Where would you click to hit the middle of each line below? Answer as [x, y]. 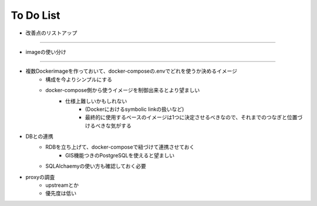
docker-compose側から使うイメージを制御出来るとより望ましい [123, 90]
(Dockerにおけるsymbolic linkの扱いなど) [135, 109]
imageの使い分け [46, 52]
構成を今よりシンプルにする [79, 79]
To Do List [36, 15]
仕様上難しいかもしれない [96, 101]
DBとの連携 [40, 136]
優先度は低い [61, 193]
